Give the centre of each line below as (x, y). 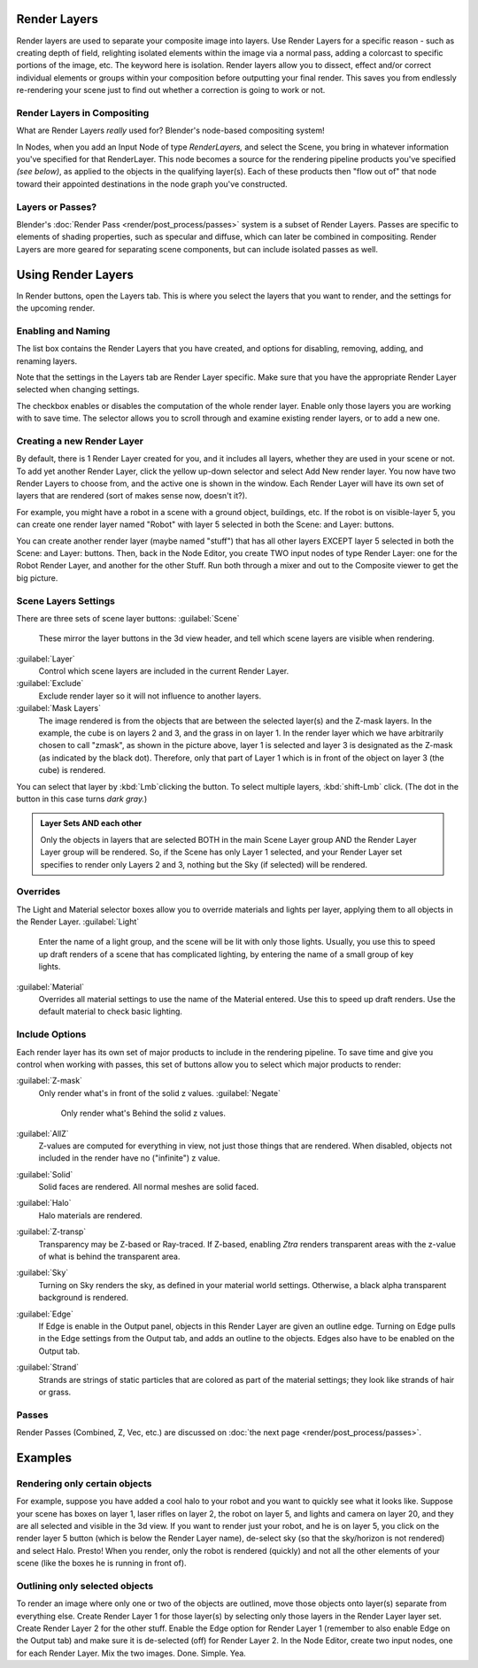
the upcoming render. (56, 308)
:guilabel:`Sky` (42, 1273)
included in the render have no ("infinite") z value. (129, 1158)
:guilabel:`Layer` (46, 659)
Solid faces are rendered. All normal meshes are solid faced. (149, 1187)
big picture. (37, 578)
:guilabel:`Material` (50, 986)
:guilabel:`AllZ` (42, 1133)
